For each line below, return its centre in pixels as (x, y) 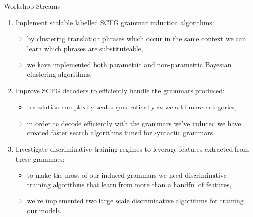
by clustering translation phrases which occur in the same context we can (136, 39)
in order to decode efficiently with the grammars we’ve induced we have (134, 123)
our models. (44, 210)
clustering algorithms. (59, 74)
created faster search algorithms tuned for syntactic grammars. (121, 133)
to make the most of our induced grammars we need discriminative (127, 175)
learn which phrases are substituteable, (85, 48)
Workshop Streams (32, 6)
